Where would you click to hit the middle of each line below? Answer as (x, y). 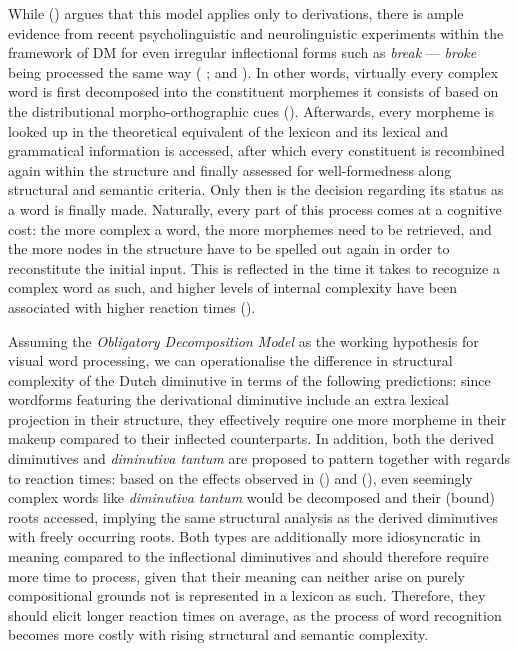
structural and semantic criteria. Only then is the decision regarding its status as (256, 189)
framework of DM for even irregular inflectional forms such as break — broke (242, 52)
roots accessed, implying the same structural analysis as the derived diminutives (253, 516)
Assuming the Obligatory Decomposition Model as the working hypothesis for (243, 340)
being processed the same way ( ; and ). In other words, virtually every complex (253, 71)
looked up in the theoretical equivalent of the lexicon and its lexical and (228, 130)
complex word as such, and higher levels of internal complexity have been (233, 287)
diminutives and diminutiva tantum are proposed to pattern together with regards (259, 458)
